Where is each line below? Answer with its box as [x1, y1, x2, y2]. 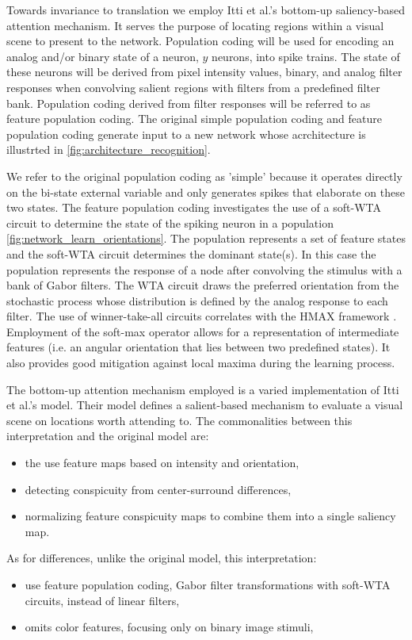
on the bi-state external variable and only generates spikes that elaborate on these [6, 183, 405, 200]
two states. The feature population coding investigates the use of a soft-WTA [6, 199, 381, 216]
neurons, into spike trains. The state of [212, 48, 400, 64]
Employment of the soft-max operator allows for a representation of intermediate [6, 323, 399, 339]
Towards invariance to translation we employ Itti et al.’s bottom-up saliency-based [6, 2, 405, 17]
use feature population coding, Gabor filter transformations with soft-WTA [25, 577, 391, 592]
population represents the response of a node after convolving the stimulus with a [6, 261, 402, 278]
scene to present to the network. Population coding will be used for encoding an [6, 33, 395, 49]
